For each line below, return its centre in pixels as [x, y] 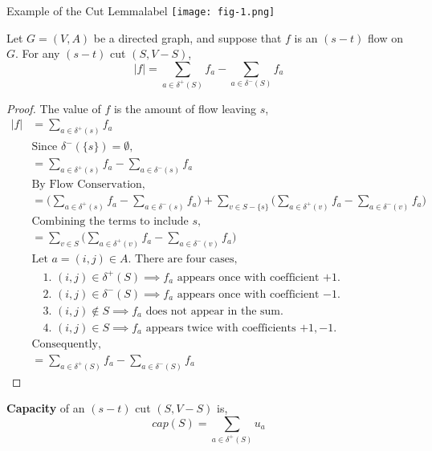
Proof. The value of [54, 108]
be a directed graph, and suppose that [187, 37]
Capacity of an [46, 408]
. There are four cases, [183, 260]
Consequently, [66, 344]
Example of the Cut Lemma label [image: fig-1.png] [141, 10]
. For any [38, 53]
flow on [385, 37]
